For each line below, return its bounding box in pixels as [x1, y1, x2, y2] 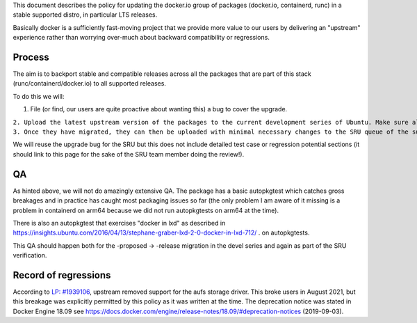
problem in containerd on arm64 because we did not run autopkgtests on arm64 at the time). [13, 206, 279, 214]
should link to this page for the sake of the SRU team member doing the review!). [13, 150, 245, 158]
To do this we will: [13, 92, 65, 100]
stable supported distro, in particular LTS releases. [13, 10, 158, 19]
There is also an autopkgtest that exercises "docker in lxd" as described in [13, 219, 226, 227]
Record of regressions [13, 269, 111, 281]
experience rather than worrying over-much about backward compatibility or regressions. [13, 33, 270, 42]
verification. [13, 251, 47, 260]
